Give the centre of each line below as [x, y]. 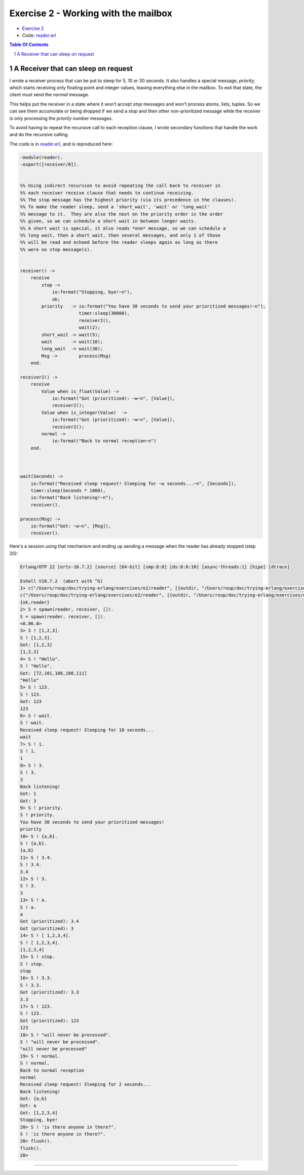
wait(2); [90, 328]
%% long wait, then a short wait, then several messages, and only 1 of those [120, 235]
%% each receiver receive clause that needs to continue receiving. [107, 193]
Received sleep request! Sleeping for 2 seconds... [86, 1085]
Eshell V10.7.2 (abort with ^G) [62, 581]
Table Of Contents [29, 45]
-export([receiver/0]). [50, 164]
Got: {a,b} [33, 1099]
